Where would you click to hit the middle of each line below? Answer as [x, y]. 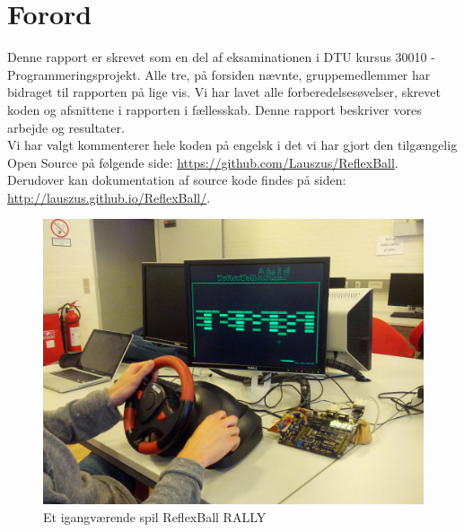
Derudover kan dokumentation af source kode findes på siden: [177, 180]
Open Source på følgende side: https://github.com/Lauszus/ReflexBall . [203, 162]
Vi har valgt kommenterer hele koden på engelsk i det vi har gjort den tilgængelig [232, 145]
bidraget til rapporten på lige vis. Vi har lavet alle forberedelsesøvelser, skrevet [224, 92]
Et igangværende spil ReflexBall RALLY [155, 517]
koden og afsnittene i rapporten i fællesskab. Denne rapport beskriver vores [214, 109]
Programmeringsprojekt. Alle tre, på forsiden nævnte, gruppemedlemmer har [219, 74]
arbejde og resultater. [66, 127]
